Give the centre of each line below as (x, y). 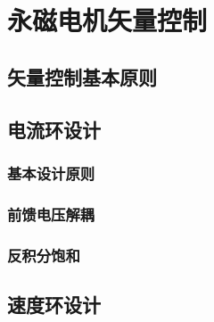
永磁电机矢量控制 (107, 20)
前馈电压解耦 (51, 214)
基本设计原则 (51, 173)
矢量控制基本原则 (82, 76)
